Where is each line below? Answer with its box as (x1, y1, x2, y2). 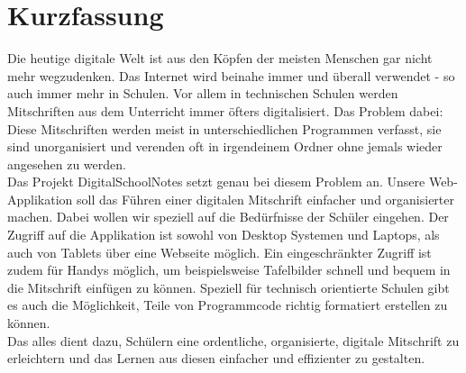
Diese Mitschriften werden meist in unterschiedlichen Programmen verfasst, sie (7, 119, 442, 138)
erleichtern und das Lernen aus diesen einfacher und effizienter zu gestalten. (7, 349, 425, 368)
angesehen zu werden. (7, 154, 126, 173)
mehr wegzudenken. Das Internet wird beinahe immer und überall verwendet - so (7, 66, 455, 85)
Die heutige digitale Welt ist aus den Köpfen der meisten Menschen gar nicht (7, 49, 433, 68)
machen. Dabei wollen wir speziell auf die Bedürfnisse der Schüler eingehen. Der (7, 207, 449, 226)
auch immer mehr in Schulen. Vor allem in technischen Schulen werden (7, 84, 398, 103)
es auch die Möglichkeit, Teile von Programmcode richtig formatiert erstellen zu (7, 296, 448, 314)
